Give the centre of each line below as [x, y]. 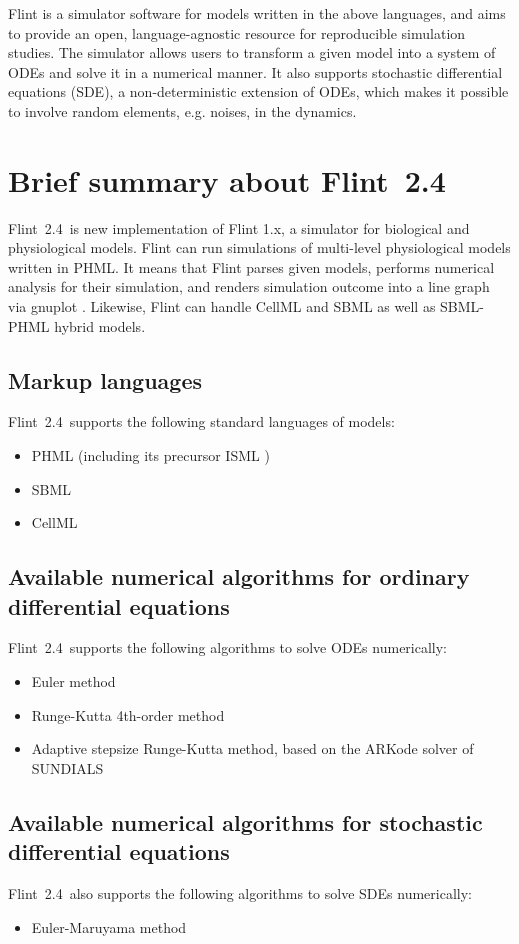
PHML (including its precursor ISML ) [150, 455]
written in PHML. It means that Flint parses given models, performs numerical [251, 266]
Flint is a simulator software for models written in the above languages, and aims [257, 13]
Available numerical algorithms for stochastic [245, 821]
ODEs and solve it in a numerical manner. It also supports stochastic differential [255, 71]
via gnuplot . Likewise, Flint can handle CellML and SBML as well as [222, 306]
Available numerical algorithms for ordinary [239, 576]
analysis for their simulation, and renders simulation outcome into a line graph [249, 286]
